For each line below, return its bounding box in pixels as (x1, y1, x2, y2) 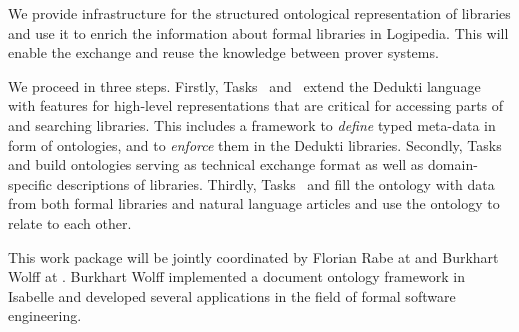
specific (8, 173, 53, 194)
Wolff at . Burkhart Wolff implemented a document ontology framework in (8, 266, 465, 287)
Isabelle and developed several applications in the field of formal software (8, 285, 456, 306)
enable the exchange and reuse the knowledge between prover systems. (8, 42, 439, 63)
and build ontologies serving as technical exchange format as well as (8, 154, 424, 175)
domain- (428, 154, 478, 175)
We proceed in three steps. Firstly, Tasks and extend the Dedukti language (8, 75, 481, 96)
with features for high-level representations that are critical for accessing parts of (8, 95, 504, 116)
